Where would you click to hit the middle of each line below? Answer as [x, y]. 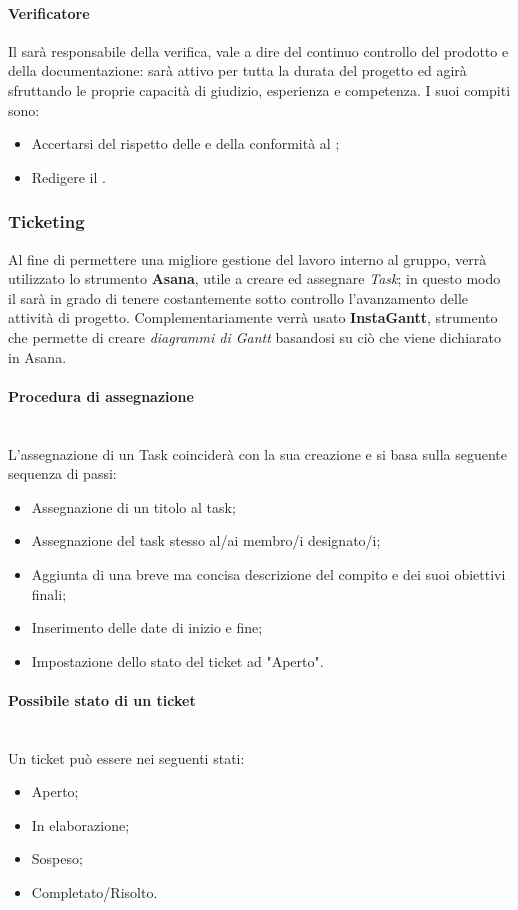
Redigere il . [68, 176]
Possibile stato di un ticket [102, 699]
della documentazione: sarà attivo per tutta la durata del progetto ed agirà [237, 70]
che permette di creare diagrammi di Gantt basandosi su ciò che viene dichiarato [254, 336]
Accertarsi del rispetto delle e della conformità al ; [185, 143]
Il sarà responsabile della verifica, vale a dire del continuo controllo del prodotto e [258, 50]
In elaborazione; [80, 824]
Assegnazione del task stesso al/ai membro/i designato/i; [206, 540]
